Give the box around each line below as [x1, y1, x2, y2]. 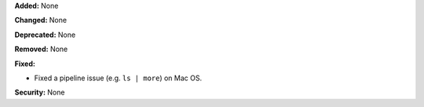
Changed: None [14, 16, 67, 25]
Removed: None [14, 44, 68, 54]
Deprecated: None [14, 30, 76, 39]
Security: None [14, 87, 65, 98]
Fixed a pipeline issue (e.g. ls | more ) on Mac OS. [34, 73, 203, 83]
